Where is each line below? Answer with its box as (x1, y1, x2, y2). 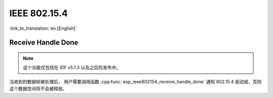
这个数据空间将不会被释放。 (9, 86, 67, 92)
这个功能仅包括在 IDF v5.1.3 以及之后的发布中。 (23, 65, 121, 71)
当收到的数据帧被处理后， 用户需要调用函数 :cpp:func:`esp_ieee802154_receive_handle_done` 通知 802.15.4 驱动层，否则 (9, 78, 262, 84)
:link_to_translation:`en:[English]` (9, 25, 77, 31)
